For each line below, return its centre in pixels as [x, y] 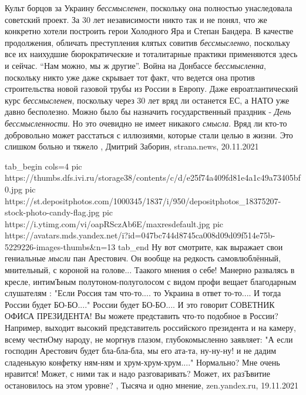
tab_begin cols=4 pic [43, 166]
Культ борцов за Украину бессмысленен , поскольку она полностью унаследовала [149, 8]
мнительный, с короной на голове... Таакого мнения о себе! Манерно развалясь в [150, 270]
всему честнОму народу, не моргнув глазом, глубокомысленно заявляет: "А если [149, 339]
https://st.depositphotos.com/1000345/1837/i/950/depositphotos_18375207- [143, 200]
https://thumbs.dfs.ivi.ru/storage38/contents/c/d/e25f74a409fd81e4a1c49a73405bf [153, 177]
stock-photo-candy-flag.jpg [52, 212]
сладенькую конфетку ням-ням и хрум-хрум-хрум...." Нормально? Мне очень [142, 362]
